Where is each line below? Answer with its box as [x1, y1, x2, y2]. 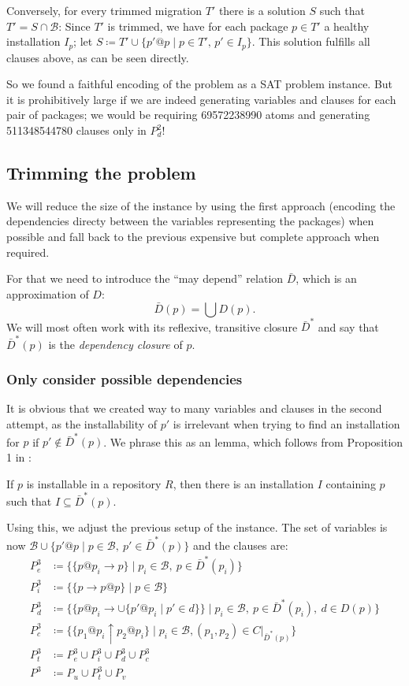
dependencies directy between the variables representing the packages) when [6, 213, 374, 229]
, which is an [296, 270, 357, 287]
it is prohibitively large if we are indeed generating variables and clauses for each [6, 91, 396, 107]
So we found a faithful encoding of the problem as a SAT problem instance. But [6, 76, 393, 92]
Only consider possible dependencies [6, 369, 243, 389]
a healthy [324, 17, 370, 34]
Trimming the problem [6, 161, 196, 184]
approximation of [6, 285, 89, 302]
